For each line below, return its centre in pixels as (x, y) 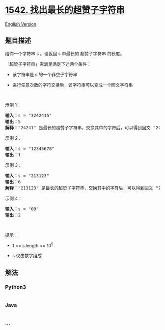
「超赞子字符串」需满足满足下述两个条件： (48, 64)
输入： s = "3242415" (28, 115)
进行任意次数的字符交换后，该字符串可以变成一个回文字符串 (72, 85)
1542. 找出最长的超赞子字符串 (65, 10)
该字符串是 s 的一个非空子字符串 (45, 74)
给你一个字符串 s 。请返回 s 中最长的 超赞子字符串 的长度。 (65, 53)
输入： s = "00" (22, 209)
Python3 (15, 287)
